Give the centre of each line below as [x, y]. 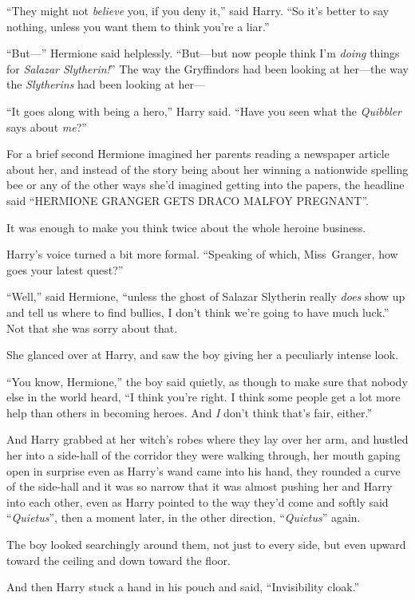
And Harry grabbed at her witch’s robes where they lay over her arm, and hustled [207, 439]
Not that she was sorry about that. [92, 328]
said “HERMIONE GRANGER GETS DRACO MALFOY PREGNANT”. [188, 200]
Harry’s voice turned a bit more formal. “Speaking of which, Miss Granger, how [202, 254]
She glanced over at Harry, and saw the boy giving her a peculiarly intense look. [203, 355]
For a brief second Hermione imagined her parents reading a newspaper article [198, 154]
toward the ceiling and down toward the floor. [119, 560]
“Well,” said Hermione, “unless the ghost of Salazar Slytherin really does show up [206, 296]
